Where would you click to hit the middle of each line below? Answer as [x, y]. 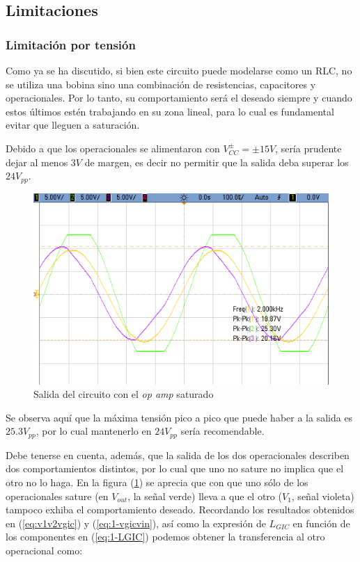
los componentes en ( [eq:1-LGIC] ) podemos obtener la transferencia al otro [165, 537]
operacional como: [44, 550]
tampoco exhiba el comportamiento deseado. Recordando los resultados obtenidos [180, 509]
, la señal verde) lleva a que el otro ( [205, 496]
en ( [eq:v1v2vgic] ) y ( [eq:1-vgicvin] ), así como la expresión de [136, 523]
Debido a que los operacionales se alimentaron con [113, 148]
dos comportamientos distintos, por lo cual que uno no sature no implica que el [175, 468]
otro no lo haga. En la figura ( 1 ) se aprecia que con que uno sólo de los [157, 482]
